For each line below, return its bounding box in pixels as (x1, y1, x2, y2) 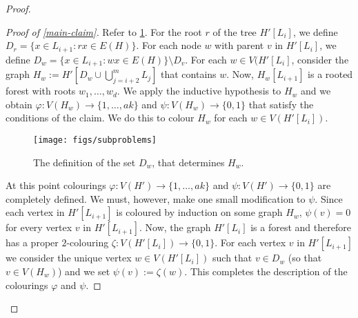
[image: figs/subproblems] (33, 135, 157, 145)
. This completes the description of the (184, 264, 348, 278)
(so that (288, 250, 322, 265)
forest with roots (6, 83, 76, 98)
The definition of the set (33, 155, 136, 169)
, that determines (152, 155, 225, 169)
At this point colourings (6, 178, 106, 192)
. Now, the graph (139, 220, 211, 235)
